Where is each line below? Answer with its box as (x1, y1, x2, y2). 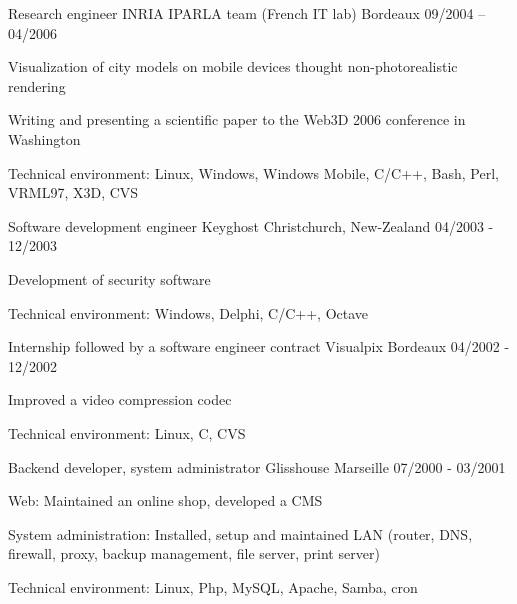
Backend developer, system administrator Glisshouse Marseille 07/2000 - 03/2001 (8, 456, 506, 477)
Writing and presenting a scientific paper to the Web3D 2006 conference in (8, 109, 466, 130)
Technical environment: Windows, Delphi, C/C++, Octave (8, 302, 369, 323)
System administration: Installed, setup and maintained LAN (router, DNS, (8, 523, 473, 544)
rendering (8, 75, 66, 96)
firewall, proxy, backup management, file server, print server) (8, 543, 380, 564)
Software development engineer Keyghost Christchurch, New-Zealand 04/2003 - (8, 215, 494, 236)
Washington (8, 128, 81, 149)
